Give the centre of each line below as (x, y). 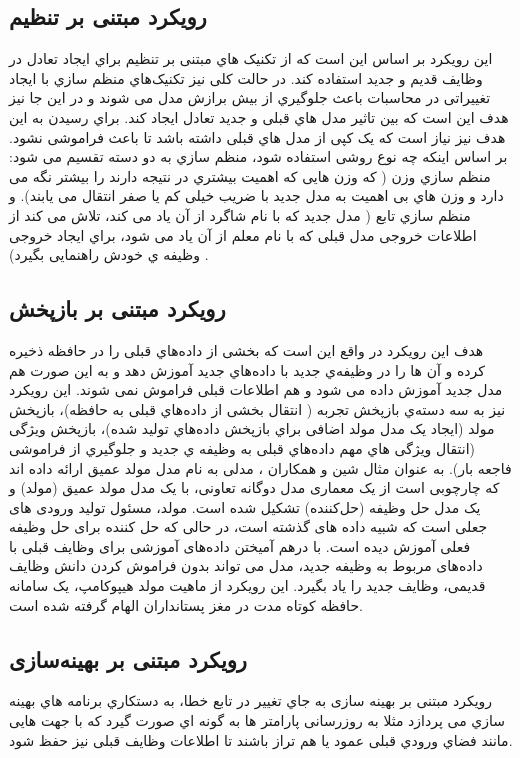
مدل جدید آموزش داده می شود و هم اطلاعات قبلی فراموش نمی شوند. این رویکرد (256, 389)
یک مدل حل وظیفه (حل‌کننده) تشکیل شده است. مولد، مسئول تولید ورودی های (245, 506)
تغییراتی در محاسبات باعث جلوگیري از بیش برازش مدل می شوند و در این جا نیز (250, 97)
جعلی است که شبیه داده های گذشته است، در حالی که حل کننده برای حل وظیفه (248, 526)
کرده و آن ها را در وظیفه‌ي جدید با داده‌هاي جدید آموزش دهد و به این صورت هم (247, 369)
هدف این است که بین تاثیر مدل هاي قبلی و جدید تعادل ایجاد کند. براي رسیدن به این (259, 116)
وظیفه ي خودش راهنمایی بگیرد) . (109, 254)
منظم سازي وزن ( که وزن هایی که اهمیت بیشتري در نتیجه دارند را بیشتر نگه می (250, 175)
